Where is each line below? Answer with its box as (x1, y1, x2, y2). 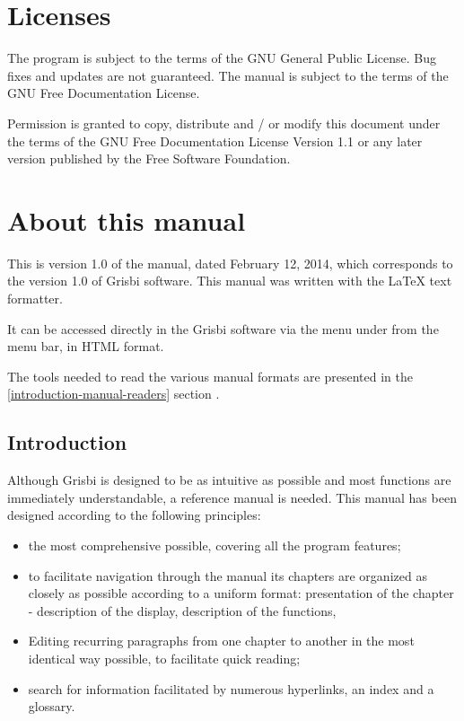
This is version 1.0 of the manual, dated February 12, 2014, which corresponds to (7, 253, 453, 272)
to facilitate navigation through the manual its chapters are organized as (28, 566, 427, 585)
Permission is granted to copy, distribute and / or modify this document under (7, 113, 441, 132)
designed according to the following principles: (7, 506, 261, 524)
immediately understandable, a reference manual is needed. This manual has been (7, 488, 457, 506)
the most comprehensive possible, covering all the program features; (28, 535, 401, 554)
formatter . (7, 289, 63, 307)
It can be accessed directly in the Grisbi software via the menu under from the (7, 319, 439, 338)
